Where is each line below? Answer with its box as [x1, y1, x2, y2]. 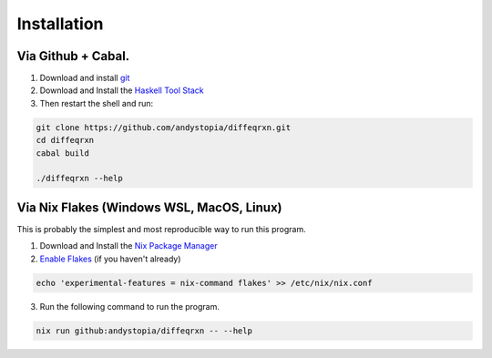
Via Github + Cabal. [16, 48, 130, 64]
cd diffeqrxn [36, 135, 95, 146]
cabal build [36, 148, 90, 159]
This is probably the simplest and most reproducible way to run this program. [16, 223, 306, 234]
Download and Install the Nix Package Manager [39, 240, 218, 251]
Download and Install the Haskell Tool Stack [39, 85, 204, 96]
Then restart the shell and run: [39, 97, 154, 108]
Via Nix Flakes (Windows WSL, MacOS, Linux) [16, 199, 282, 215]
